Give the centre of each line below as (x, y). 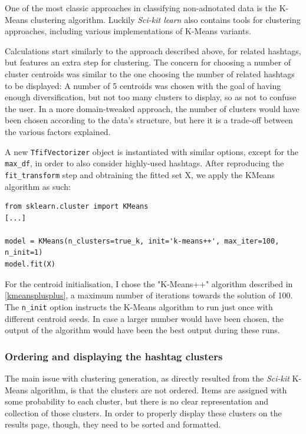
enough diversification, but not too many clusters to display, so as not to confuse (151, 97)
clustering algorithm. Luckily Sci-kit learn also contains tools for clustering (166, 19)
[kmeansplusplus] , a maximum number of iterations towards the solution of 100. (149, 295)
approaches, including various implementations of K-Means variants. (128, 31)
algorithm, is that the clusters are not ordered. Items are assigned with (159, 389)
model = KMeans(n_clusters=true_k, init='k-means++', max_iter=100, (142, 241)
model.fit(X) (30, 264)
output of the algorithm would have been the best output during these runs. (142, 330)
